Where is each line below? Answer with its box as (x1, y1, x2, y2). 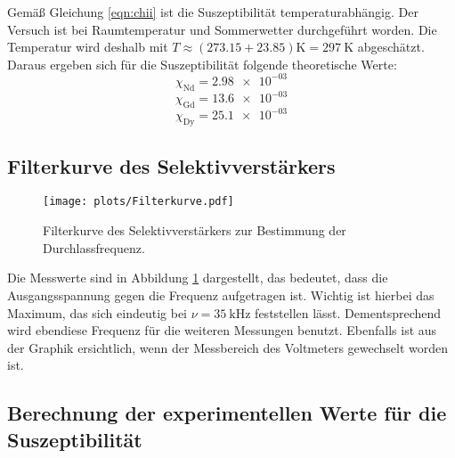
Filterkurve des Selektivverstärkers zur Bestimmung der (43, 221, 346, 240)
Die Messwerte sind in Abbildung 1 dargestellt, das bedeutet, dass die (7, 268, 388, 287)
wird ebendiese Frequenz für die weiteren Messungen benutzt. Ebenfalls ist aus (7, 321, 437, 339)
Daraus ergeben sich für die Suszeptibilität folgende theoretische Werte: (7, 54, 397, 73)
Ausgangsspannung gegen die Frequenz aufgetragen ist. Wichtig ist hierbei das (7, 285, 435, 304)
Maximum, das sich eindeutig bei (7, 303, 187, 322)
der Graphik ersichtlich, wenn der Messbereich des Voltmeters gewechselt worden (7, 338, 449, 356)
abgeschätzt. (357, 37, 425, 56)
